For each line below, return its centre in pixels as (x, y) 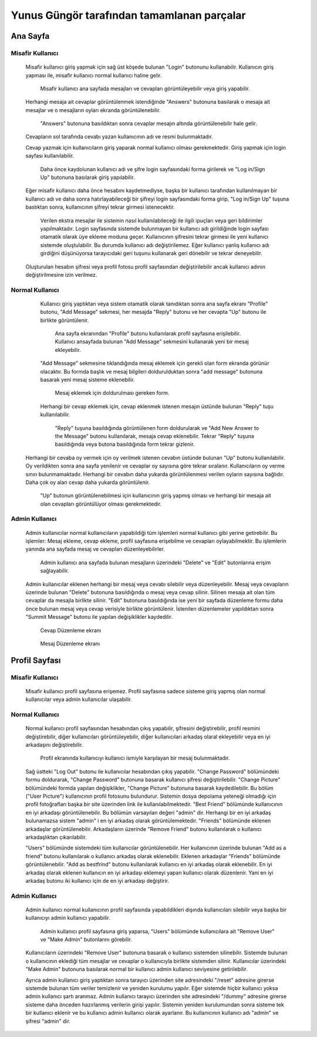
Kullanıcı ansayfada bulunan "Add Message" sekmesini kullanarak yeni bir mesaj (152, 342)
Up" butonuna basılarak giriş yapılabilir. (87, 177)
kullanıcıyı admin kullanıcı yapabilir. (68, 918)
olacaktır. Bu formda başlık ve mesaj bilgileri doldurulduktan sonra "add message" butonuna (151, 371)
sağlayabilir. (55, 571)
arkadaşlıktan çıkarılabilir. (56, 837)
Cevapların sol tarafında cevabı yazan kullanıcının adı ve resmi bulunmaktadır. (119, 137)
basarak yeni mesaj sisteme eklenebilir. (87, 380)
